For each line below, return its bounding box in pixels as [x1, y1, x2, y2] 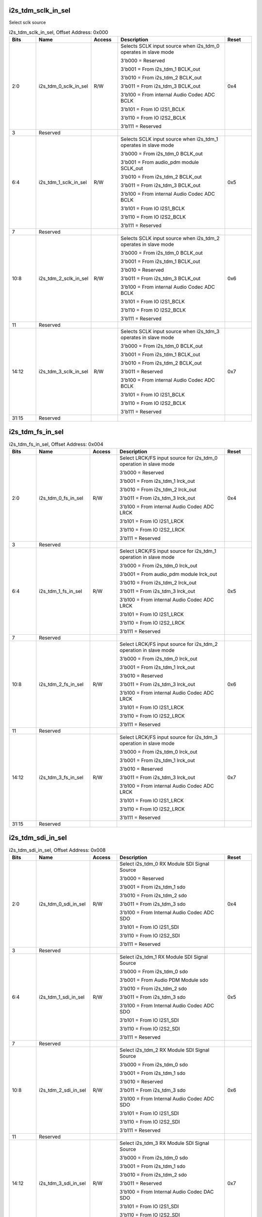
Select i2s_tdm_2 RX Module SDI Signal [119, 1047, 210, 1053]
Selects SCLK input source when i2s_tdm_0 [120, 43, 220, 50]
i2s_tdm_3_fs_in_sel [39, 774, 83, 781]
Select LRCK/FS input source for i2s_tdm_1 [119, 548, 216, 554]
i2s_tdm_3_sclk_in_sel [39, 368, 88, 375]
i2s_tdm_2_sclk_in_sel [39, 275, 89, 282]
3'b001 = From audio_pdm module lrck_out [119, 571, 217, 578]
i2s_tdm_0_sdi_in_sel [39, 901, 86, 907]
